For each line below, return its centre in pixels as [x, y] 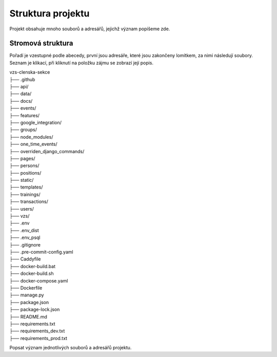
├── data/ [21, 94]
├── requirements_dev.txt [37, 331]
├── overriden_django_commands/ [47, 151]
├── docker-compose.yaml [39, 280]
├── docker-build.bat [33, 266]
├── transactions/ [29, 202]
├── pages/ [22, 158]
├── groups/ [23, 130]
